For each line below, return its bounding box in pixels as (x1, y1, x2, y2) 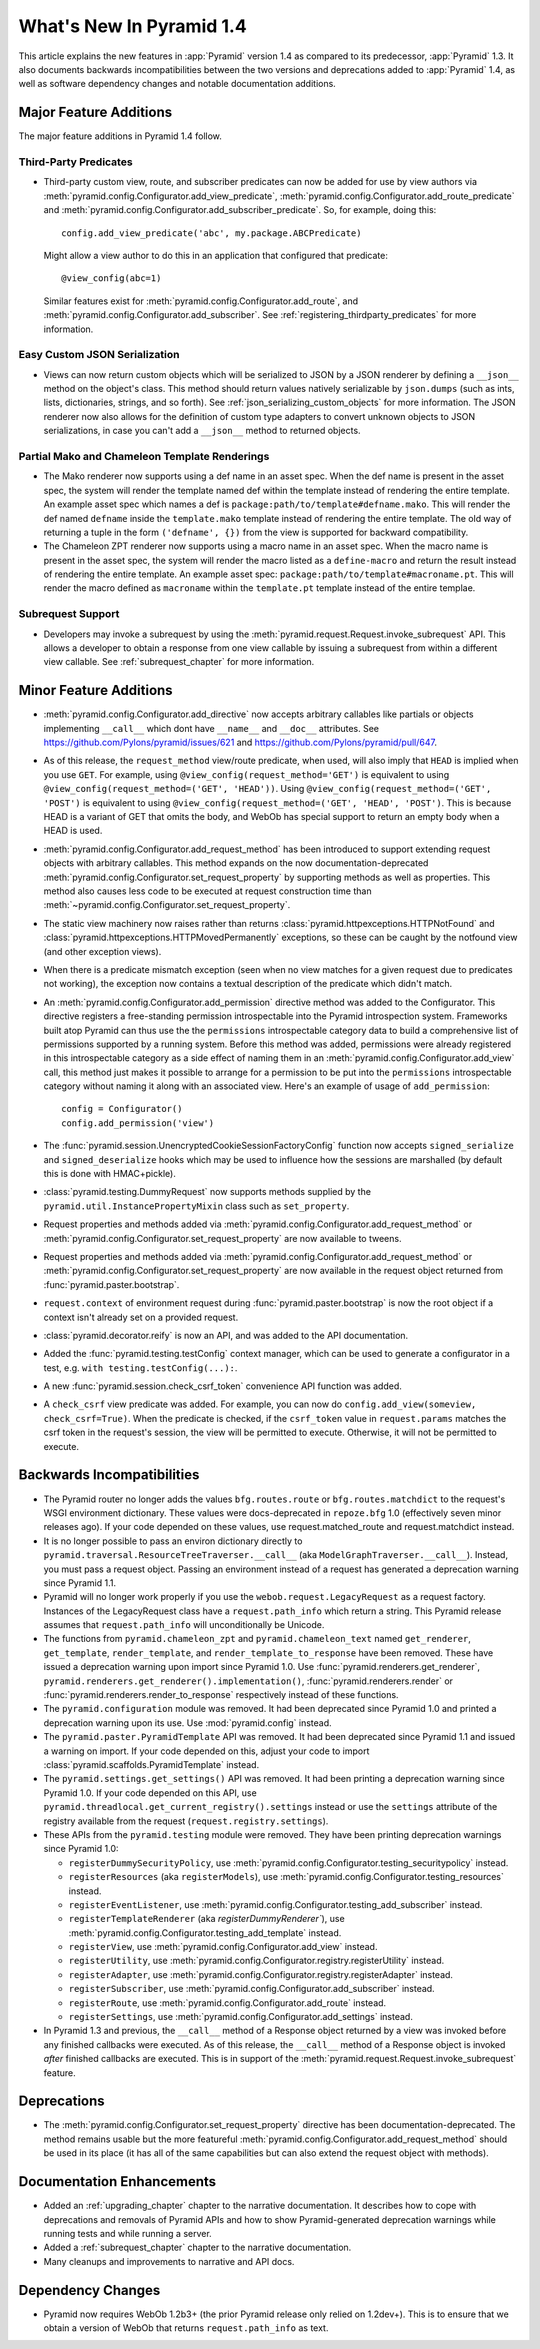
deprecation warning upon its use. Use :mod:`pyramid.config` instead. (43, 1716, 332, 1729)
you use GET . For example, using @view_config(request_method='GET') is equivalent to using (43, 768, 450, 780)
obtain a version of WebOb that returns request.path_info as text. (43, 2322, 329, 2334)
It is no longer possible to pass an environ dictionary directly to (43, 1535, 303, 1547)
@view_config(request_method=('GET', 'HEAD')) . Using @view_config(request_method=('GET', (43, 783, 492, 795)
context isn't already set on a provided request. (43, 1311, 239, 1323)
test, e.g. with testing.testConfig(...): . (43, 1361, 238, 1374)
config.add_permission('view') (61, 1117, 215, 1129)
